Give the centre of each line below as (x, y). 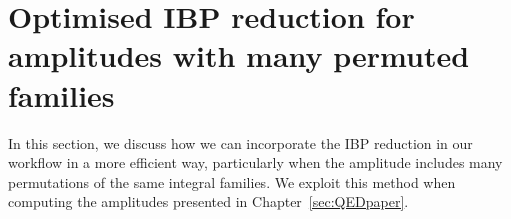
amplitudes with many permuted (239, 55)
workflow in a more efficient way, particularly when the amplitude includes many (255, 162)
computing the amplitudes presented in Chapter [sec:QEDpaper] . (208, 201)
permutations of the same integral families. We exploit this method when (232, 181)
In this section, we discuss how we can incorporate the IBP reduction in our (240, 142)
